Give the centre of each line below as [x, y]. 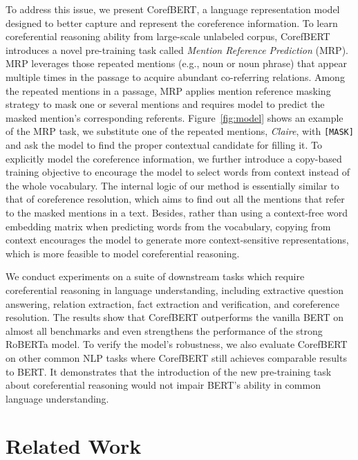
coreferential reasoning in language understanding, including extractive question [175, 289]
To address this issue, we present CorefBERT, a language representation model [173, 9]
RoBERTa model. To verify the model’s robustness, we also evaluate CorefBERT [177, 344]
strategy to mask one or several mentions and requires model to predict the [165, 104]
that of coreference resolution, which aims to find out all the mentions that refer [175, 199]
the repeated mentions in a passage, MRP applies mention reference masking [168, 90]
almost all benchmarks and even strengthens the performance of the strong [164, 330]
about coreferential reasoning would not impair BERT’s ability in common [163, 385]
